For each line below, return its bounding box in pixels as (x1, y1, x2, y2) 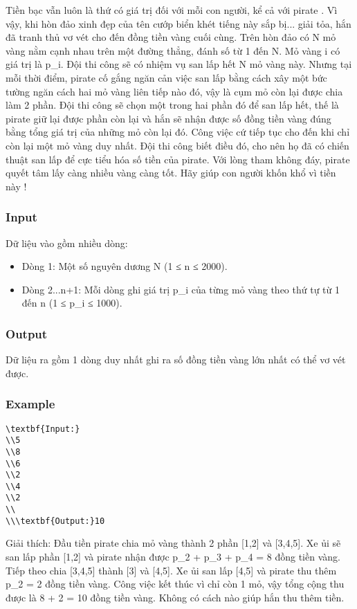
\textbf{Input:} (6, 424, 80, 434)
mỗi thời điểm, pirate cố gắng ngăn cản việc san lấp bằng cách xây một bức (6, 70, 327, 84)
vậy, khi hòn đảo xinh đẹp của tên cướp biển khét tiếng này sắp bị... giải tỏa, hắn (6, 16, 351, 30)
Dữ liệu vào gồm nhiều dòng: (6, 235, 128, 250)
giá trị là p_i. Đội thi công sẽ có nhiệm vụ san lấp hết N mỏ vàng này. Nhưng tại (6, 57, 352, 71)
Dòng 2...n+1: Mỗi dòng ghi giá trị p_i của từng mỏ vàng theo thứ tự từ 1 (21, 282, 340, 296)
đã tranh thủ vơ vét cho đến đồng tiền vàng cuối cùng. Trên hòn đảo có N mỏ (6, 30, 336, 44)
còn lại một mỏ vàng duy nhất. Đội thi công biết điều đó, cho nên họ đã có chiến (6, 138, 349, 152)
